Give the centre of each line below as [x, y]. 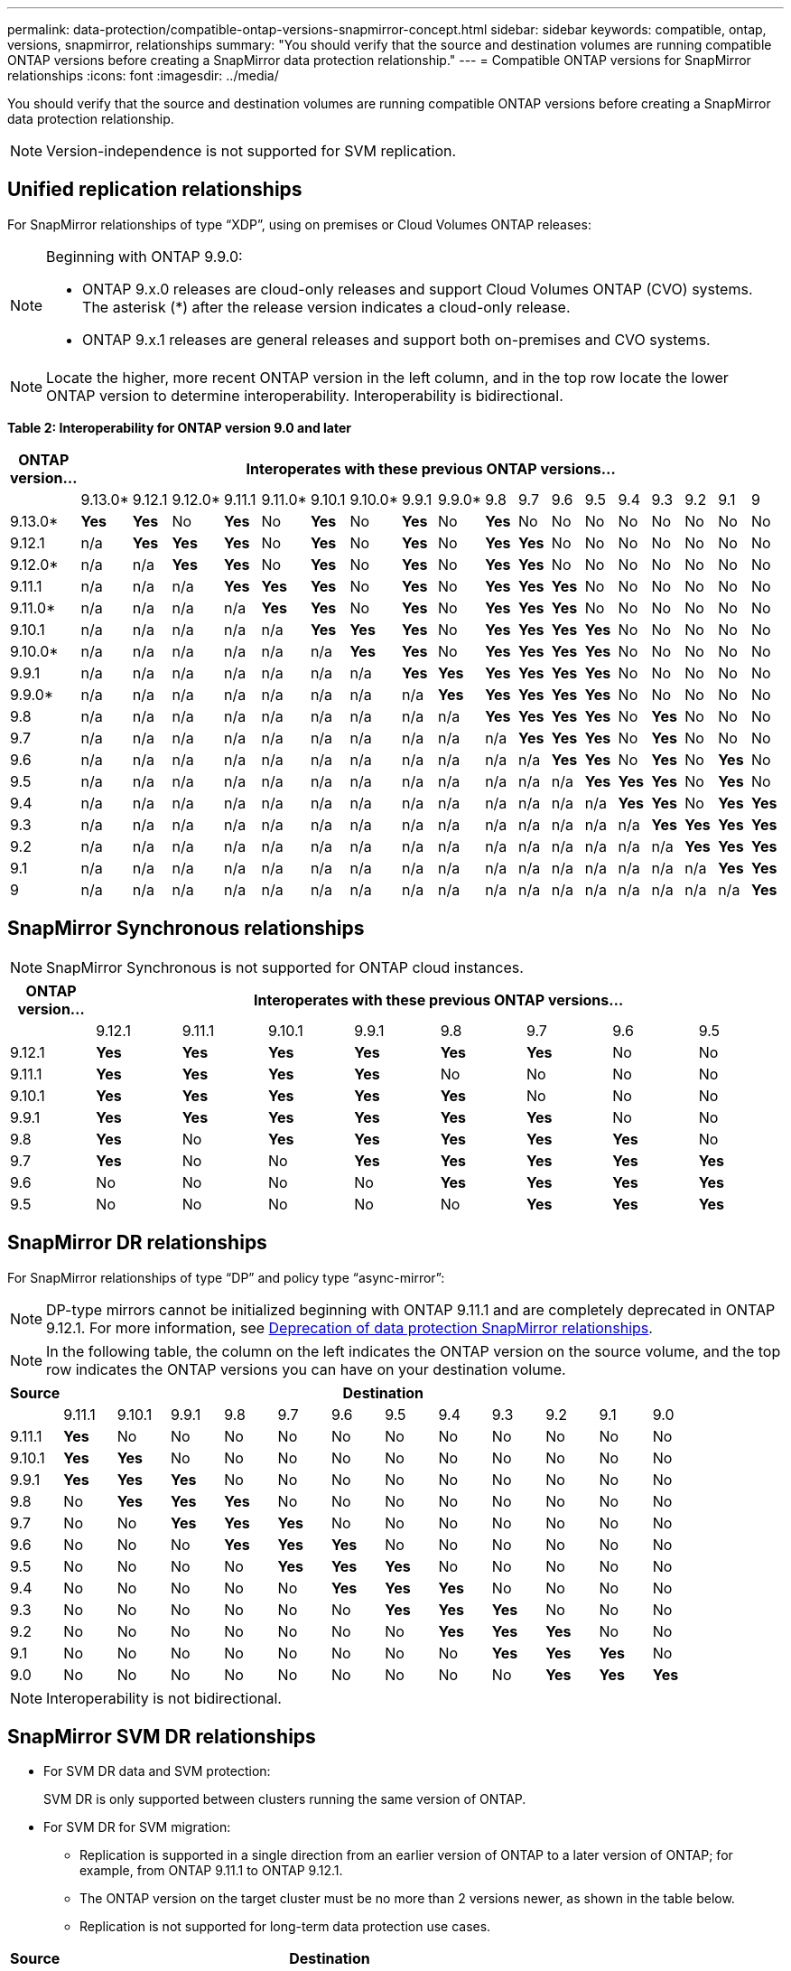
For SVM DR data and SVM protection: [157, 1771]
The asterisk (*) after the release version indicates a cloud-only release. [326, 307]
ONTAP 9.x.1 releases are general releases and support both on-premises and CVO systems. [396, 339]
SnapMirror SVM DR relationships [162, 1736]
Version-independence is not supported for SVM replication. [251, 151]
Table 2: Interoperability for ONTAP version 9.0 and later [179, 427]
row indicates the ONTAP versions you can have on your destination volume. [306, 1369]
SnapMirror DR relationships [137, 1243]
